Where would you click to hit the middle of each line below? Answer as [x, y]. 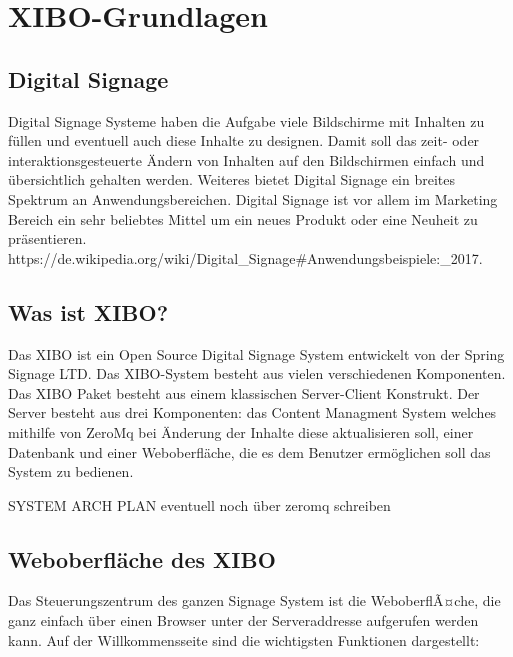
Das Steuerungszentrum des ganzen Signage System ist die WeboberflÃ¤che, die [254, 600]
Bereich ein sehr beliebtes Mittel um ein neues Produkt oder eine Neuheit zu [243, 218]
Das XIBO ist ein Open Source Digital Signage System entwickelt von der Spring [256, 353]
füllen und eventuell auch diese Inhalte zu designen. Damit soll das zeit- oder [244, 140]
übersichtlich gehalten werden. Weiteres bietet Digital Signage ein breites [232, 179]
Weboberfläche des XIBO [142, 558]
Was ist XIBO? [88, 311]
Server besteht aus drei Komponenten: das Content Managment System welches [252, 412]
